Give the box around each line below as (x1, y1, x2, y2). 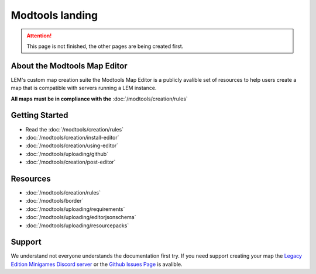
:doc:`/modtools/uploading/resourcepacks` (25, 222, 129, 229)
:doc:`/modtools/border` (25, 197, 84, 204)
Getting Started (11, 110, 68, 120)
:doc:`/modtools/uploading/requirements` (25, 205, 125, 213)
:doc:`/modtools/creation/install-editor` (25, 134, 119, 141)
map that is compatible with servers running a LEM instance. (11, 85, 157, 92)
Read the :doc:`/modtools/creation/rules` (25, 126, 124, 133)
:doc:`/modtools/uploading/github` (25, 150, 108, 157)
